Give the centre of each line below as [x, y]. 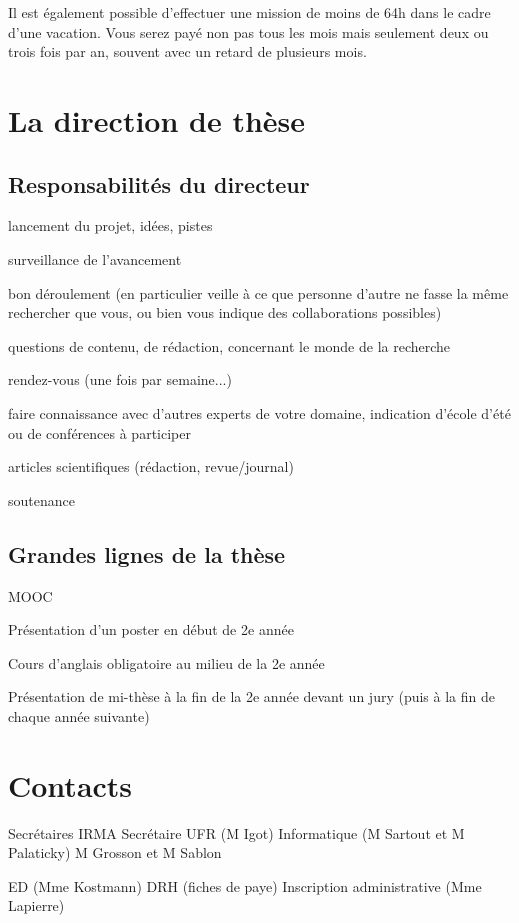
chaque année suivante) [79, 715]
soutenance [41, 499]
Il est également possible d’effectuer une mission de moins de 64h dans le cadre [249, 12]
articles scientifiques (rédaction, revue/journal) [151, 466]
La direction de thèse [157, 119]
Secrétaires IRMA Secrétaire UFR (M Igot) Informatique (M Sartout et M [236, 832]
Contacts [70, 784]
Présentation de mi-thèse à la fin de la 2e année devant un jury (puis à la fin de [251, 696]
